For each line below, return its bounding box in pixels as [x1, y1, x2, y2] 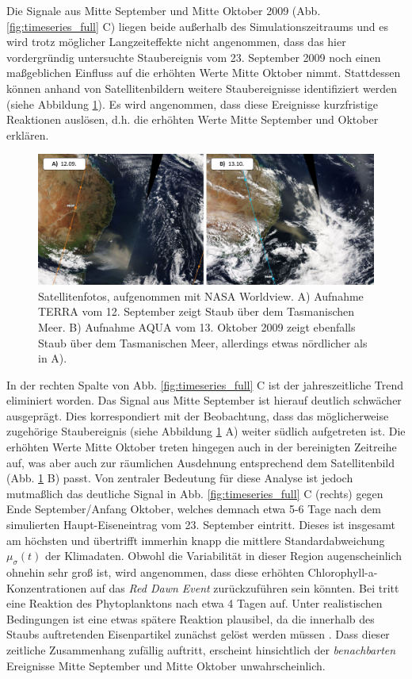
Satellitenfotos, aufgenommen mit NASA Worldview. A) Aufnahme [38, 287, 364, 304]
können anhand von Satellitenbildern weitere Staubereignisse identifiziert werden [6, 79, 398, 96]
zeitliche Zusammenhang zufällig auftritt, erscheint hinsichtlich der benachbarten [6, 642, 396, 658]
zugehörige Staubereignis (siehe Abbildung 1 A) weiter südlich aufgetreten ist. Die [6, 423, 406, 439]
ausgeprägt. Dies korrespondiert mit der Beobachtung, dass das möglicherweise [6, 407, 389, 424]
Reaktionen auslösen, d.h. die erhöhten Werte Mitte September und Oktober [6, 111, 379, 128]
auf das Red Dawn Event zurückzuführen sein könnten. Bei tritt [90, 579, 399, 596]
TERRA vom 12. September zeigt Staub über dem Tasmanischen [38, 303, 355, 320]
